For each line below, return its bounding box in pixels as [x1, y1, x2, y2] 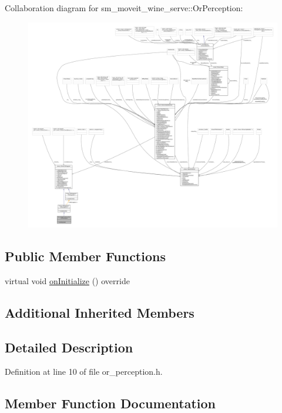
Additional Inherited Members [5, 303, 194, 321]
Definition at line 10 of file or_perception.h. [5, 365, 163, 378]
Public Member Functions [5, 247, 166, 265]
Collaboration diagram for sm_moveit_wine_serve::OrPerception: [5, 2, 243, 14]
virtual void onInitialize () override [5, 274, 130, 287]
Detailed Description [5, 338, 133, 356]
